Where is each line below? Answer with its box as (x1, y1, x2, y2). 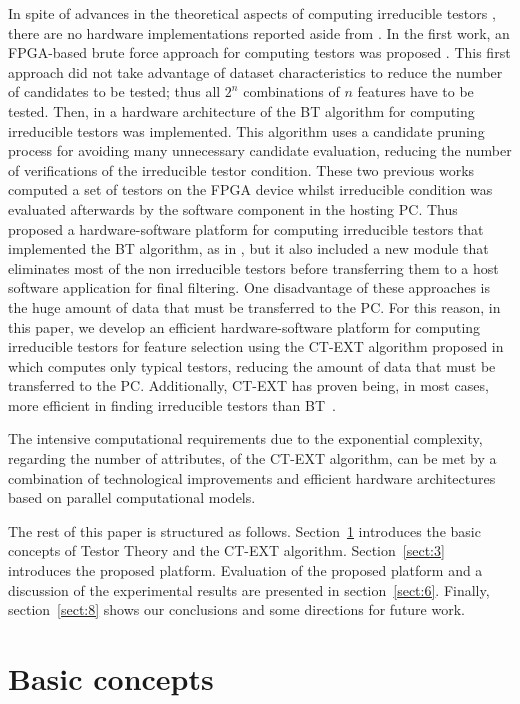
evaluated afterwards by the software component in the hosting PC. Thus (8, 198, 458, 219)
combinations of (243, 81, 340, 102)
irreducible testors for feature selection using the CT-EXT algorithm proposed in (8, 336, 504, 357)
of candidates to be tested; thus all (8, 81, 221, 102)
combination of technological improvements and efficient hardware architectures (8, 467, 496, 488)
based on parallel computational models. (8, 487, 256, 508)
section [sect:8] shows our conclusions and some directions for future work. (8, 599, 465, 620)
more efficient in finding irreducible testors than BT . (8, 394, 336, 415)
